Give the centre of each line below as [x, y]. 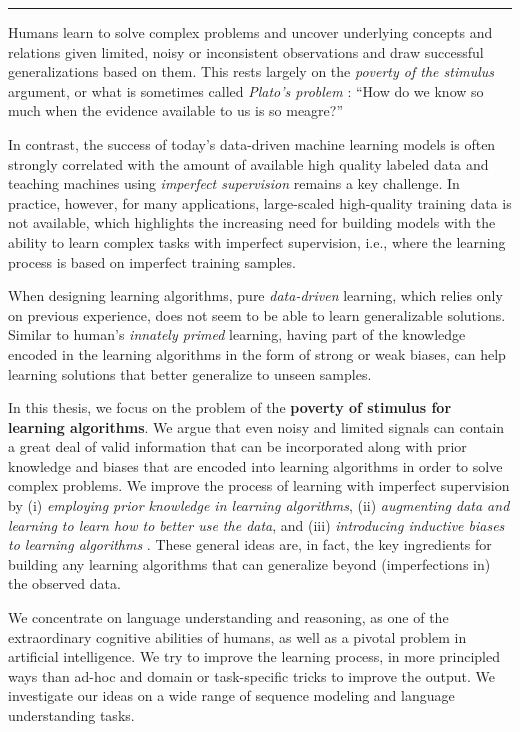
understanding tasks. [71, 715]
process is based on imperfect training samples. [152, 261]
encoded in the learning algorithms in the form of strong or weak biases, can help [257, 353]
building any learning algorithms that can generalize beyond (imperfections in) [249, 563]
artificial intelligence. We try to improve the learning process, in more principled [254, 656]
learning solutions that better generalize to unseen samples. [190, 373]
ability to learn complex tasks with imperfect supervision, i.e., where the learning [257, 241]
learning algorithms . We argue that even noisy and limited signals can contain [256, 426]
